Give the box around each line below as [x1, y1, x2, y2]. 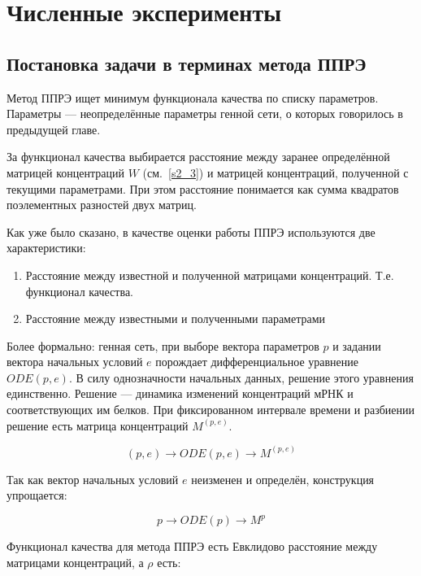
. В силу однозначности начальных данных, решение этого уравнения [68, 369, 414, 386]
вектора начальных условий [7, 353, 143, 370]
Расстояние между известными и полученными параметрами [25, 310, 326, 327]
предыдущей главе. [7, 120, 101, 137]
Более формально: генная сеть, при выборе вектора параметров [7, 337, 319, 354]
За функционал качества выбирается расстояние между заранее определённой [7, 148, 390, 165]
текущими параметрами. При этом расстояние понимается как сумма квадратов [7, 180, 399, 197]
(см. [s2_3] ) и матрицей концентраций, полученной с [142, 164, 409, 181]
